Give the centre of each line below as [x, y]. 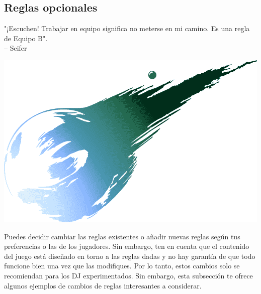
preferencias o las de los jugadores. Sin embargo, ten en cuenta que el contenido [127, 246]
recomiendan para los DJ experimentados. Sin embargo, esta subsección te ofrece [128, 275]
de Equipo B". [26, 38]
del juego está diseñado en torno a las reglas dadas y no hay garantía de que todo [130, 256]
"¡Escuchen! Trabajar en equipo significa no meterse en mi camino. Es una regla [127, 28]
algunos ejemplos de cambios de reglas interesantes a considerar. [103, 285]
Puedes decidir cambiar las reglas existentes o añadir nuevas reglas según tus [122, 236]
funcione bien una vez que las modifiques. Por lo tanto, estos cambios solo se [122, 266]
